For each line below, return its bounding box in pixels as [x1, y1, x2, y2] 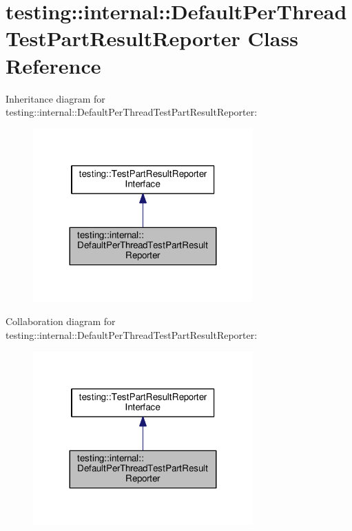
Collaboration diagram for [6, 314, 116, 329]
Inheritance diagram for [6, 91, 105, 105]
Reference [6, 51, 101, 79]
